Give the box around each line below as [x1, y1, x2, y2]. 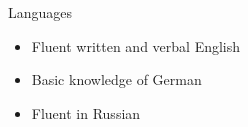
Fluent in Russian [31, 102, 141, 123]
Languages [8, 2, 73, 22]
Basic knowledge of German [31, 69, 202, 90]
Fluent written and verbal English [31, 35, 241, 56]
